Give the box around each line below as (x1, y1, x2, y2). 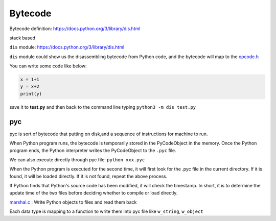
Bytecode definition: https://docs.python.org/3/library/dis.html (9, 26, 141, 32)
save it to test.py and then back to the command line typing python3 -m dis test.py (9, 104, 196, 110)
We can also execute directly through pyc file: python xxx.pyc (9, 156, 145, 163)
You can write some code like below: (9, 63, 87, 69)
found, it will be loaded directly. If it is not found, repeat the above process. (9, 173, 168, 179)
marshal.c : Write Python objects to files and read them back (9, 199, 137, 205)
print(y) (20, 91, 42, 96)
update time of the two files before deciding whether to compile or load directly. (9, 189, 178, 196)
